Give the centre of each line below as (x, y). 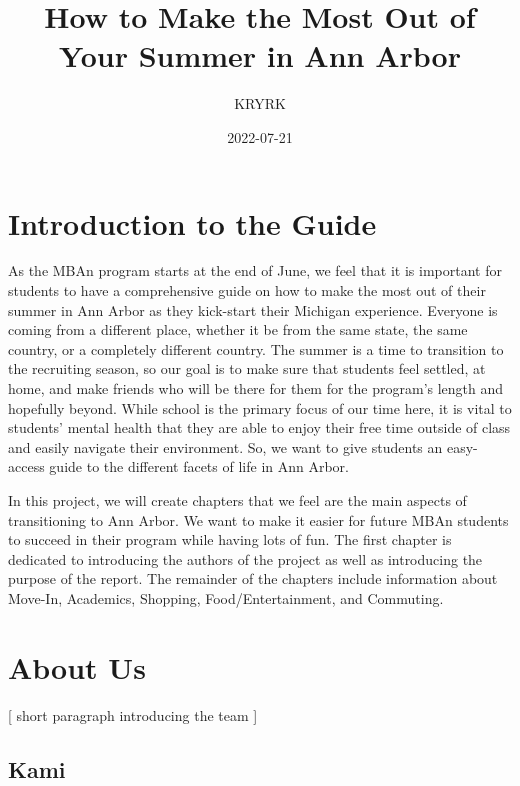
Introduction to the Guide (192, 222)
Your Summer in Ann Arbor (260, 55)
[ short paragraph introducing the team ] (133, 714)
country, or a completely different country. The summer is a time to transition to (256, 348)
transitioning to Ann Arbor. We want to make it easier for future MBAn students (258, 519)
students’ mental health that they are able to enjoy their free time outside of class (259, 427)
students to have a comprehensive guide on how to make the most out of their (247, 290)
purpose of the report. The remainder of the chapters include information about (253, 578)
